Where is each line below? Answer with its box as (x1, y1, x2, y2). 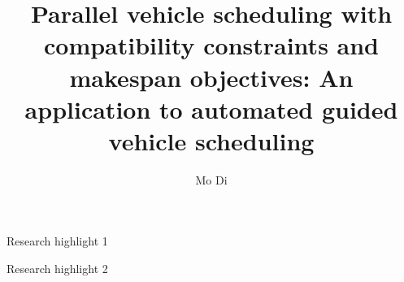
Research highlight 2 (7, 260, 108, 277)
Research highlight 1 (7, 232, 108, 249)
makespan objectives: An (69, 60, 354, 93)
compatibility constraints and (43, 28, 380, 62)
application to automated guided (24, 92, 398, 125)
